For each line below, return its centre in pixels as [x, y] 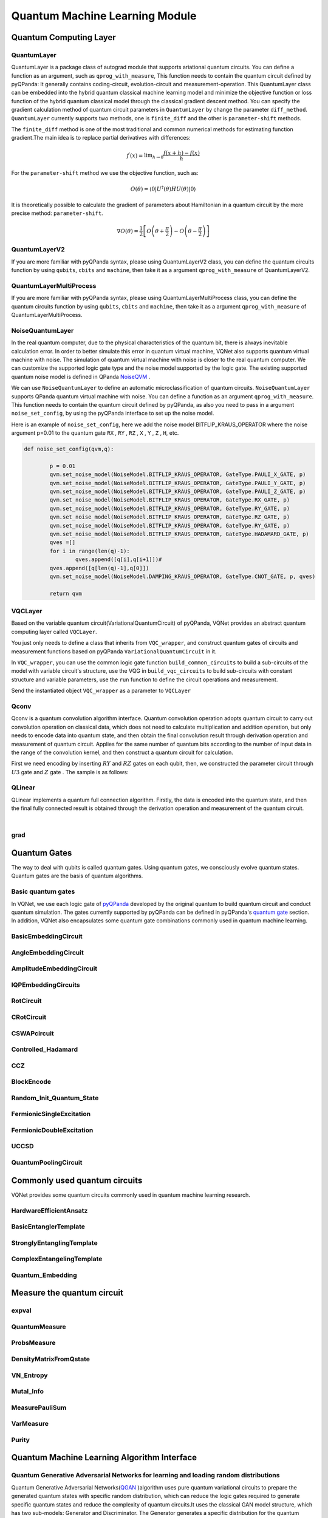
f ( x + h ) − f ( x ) [182, 153]
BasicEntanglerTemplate [48, 1227]
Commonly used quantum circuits [77, 1180]
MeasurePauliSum [39, 1407]
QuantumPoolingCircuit [47, 1163]
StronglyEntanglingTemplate [54, 1243]
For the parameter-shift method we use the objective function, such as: [105, 173]
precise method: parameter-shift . [57, 213]
